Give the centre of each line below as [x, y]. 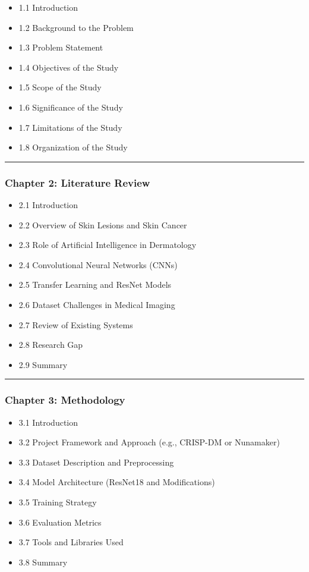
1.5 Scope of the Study [60, 87]
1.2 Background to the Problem [76, 27]
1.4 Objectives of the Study [69, 67]
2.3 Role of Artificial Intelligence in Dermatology [108, 245]
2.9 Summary [43, 364]
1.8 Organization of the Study [73, 147]
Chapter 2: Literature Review [78, 182]
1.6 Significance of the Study [71, 107]
